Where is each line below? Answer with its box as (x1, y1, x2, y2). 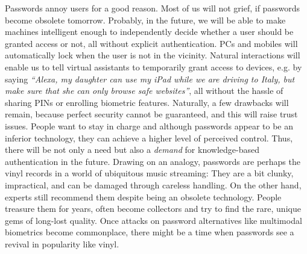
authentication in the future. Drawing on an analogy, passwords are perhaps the (5, 155, 300, 167)
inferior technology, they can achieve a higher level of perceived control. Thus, (5, 131, 293, 144)
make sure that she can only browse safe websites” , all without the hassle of (5, 84, 283, 97)
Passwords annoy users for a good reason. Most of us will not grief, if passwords (5, 2, 300, 14)
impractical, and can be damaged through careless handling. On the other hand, (5, 178, 302, 191)
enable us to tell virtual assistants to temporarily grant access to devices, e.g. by (5, 60, 302, 73)
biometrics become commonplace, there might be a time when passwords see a (5, 226, 294, 238)
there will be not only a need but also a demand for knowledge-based (5, 143, 259, 156)
